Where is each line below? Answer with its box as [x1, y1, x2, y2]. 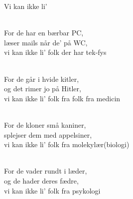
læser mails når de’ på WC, [4, 37, 88, 47]
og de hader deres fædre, [4, 175, 79, 186]
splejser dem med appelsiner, [4, 129, 92, 140]
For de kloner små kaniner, [4, 119, 86, 130]
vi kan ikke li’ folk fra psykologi [4, 185, 101, 196]
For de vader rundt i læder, [4, 166, 87, 176]
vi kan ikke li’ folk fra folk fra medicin [4, 93, 121, 103]
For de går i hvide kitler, [4, 73, 79, 84]
